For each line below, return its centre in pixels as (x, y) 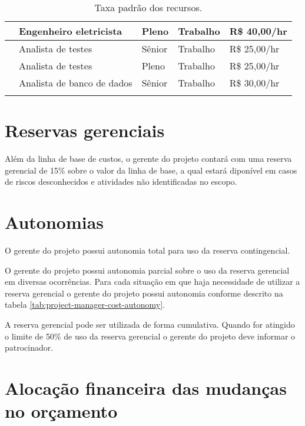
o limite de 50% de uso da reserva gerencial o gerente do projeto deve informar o (150, 336)
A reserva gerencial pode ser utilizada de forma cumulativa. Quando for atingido (150, 324)
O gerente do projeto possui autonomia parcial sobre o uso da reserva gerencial (147, 270)
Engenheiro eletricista (71, 31)
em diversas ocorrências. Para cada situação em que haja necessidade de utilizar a (152, 282)
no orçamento (61, 411)
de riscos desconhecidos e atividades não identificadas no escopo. (121, 182)
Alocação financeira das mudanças (146, 387)
